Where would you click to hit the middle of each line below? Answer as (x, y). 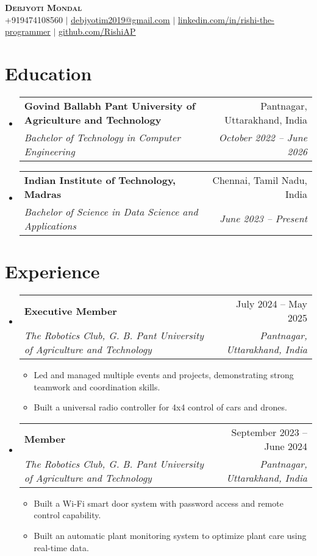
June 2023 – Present (263, 219)
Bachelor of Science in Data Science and (111, 211)
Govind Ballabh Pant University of (110, 105)
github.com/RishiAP (97, 31)
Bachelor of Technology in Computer (102, 137)
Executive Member (70, 311)
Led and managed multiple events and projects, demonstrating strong (164, 375)
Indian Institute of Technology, (100, 180)
